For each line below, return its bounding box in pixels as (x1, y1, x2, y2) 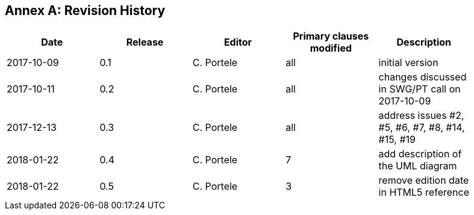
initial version (378, 56, 438, 69)
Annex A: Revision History (5, 3, 166, 18)
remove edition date (378, 174, 469, 187)
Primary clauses (293, 30, 369, 43)
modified (310, 42, 352, 55)
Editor (223, 36, 252, 49)
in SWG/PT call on (378, 83, 461, 95)
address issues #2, (378, 109, 464, 122)
